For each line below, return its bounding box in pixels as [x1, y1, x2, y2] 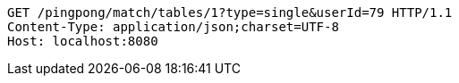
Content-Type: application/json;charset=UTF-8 [7, 20, 339, 34]
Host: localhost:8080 [7, 34, 158, 48]
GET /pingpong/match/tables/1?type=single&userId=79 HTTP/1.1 [7, 5, 453, 20]
